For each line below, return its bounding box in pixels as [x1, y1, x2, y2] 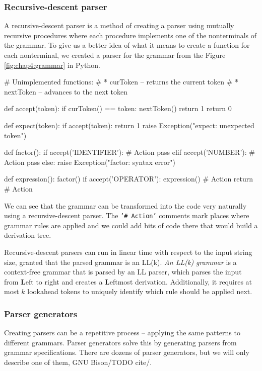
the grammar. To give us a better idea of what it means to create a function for [4, 40, 250, 50]
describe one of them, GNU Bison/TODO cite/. [4, 356, 152, 367]
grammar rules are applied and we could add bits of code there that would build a [4, 220, 258, 230]
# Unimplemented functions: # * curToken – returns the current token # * [4, 76, 239, 87]
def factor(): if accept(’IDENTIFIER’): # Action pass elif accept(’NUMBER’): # [4, 147, 255, 157]
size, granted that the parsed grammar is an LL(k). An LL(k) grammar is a [4, 256, 237, 267]
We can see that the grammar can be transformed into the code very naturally [4, 200, 247, 211]
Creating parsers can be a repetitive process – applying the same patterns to [4, 327, 240, 338]
